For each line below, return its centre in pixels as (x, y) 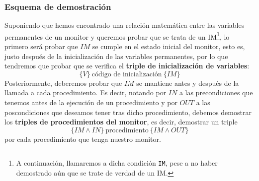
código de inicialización (127, 74)
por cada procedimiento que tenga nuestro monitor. (83, 139)
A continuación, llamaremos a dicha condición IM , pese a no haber (117, 163)
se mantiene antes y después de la (188, 83)
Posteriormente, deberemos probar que (63, 83)
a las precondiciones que (216, 92)
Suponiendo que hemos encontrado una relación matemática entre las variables (125, 25)
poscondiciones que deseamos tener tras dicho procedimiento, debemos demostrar (128, 112)
